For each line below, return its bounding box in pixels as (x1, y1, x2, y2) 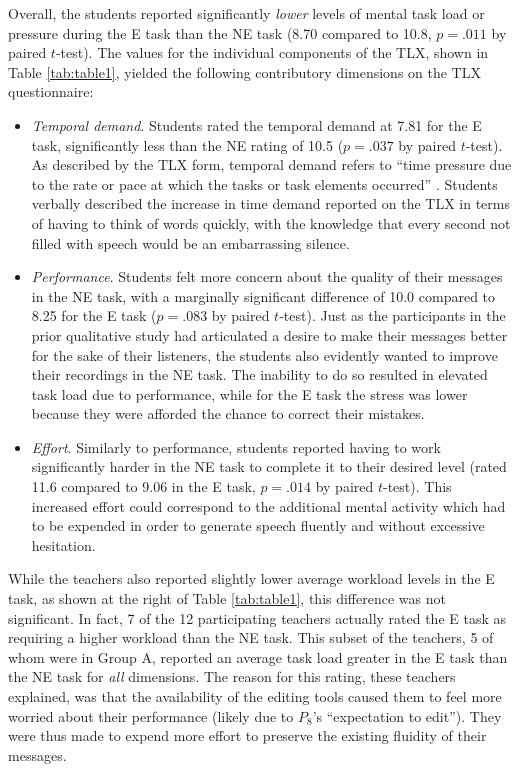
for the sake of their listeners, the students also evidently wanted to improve (31, 344, 498, 365)
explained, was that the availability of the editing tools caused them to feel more (8, 686, 502, 706)
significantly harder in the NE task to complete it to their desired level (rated (31, 456, 507, 477)
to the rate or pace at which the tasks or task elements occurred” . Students (31, 173, 498, 194)
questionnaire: (8, 81, 94, 102)
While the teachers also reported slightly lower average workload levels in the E (8, 568, 495, 589)
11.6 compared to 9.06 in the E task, (31, 476, 256, 497)
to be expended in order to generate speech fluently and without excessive (31, 515, 485, 536)
